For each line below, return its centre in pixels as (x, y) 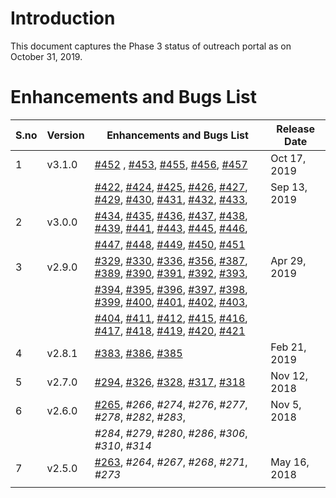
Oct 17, (288, 158)
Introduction (63, 18)
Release (295, 129)
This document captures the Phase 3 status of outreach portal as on (151, 46)
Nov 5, (286, 404)
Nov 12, (289, 375)
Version (65, 135)
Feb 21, (288, 347)
